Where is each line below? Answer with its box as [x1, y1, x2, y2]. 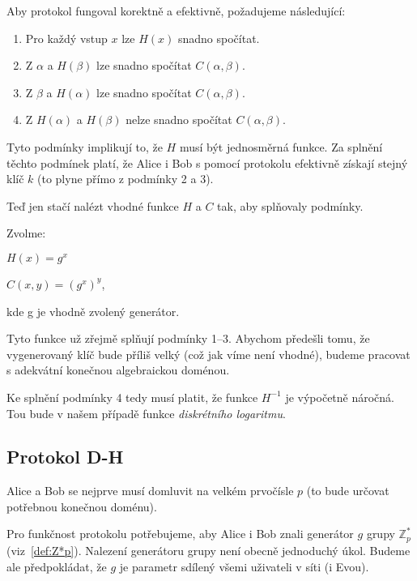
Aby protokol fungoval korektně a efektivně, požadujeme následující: [6, 2, 346, 19]
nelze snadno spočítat [126, 111, 232, 128]
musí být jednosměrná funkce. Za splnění [179, 138, 383, 155]
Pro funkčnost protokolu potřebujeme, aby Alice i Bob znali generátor [6, 525, 354, 542]
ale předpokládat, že [6, 558, 107, 575]
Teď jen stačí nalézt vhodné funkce [6, 197, 179, 214]
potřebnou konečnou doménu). [6, 498, 157, 515]
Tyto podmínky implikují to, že [6, 138, 163, 155]
